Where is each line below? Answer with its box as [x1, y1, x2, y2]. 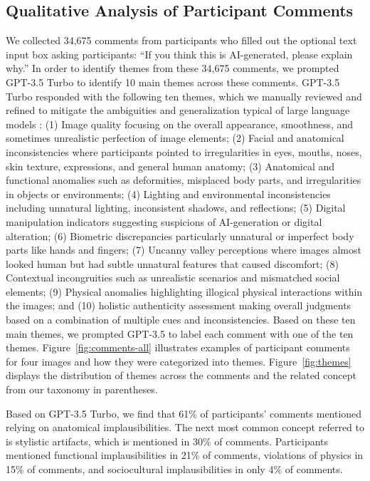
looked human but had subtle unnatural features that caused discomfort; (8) [6, 256, 339, 271]
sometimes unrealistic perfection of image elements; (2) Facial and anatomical [6, 130, 344, 145]
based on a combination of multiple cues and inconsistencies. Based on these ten [6, 312, 356, 327]
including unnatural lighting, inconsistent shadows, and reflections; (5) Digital [6, 200, 346, 215]
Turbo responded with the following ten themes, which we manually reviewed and [6, 88, 362, 103]
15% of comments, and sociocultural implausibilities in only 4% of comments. [6, 462, 343, 477]
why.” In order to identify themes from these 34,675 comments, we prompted [6, 61, 339, 76]
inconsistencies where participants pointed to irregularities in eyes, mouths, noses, [6, 144, 362, 159]
